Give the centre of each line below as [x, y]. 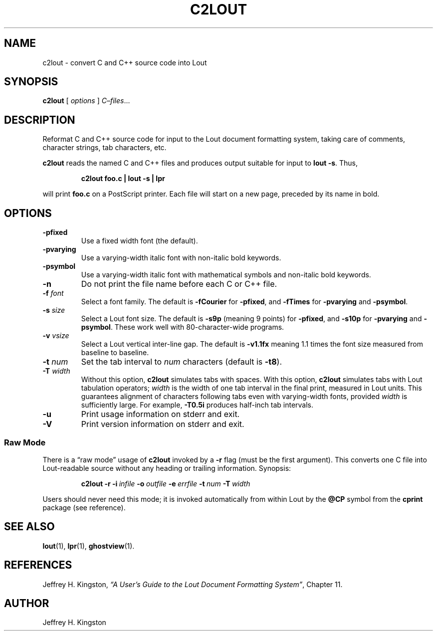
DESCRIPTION [40, 120]
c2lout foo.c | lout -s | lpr [123, 179]
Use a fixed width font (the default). [139, 241]
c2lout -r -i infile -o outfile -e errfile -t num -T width [166, 483]
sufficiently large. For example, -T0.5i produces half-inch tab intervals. [197, 405]
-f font [53, 293]
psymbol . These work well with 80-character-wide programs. [183, 327]
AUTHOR [27, 603]
